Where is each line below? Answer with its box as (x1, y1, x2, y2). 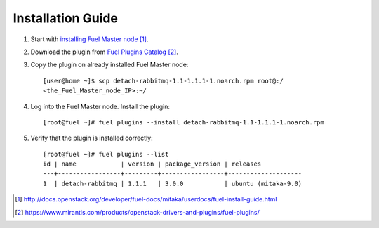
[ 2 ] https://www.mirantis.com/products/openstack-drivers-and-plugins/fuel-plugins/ (15, 208, 260, 216)
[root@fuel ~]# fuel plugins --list (43, 150, 169, 158)
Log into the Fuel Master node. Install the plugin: (30, 102, 171, 111)
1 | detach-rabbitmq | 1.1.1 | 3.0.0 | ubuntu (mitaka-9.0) (43, 179, 302, 187)
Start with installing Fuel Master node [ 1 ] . (30, 35, 149, 43)
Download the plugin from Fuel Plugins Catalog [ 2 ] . (30, 48, 178, 56)
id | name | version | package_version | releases (43, 160, 262, 168)
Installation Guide (13, 10, 119, 26)
